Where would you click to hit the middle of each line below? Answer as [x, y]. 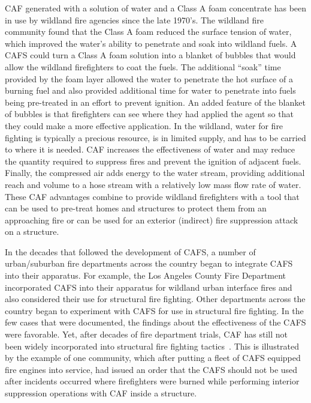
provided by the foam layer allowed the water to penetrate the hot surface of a [149, 78]
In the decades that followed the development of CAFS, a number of [130, 251]
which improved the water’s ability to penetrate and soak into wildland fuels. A [151, 43]
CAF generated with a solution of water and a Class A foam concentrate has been [156, 8]
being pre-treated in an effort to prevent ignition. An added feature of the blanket [155, 102]
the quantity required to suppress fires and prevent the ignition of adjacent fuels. [153, 161]
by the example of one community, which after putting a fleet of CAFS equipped [153, 358]
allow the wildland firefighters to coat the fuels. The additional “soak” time [143, 66]
